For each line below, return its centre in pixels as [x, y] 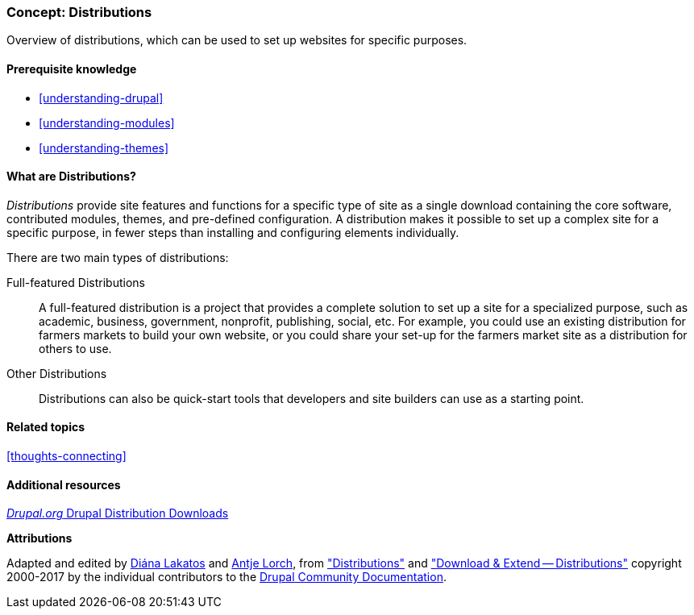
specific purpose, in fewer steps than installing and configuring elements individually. [233, 232]
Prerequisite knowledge [72, 69]
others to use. [75, 348]
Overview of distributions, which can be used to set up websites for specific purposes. [237, 40]
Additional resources [64, 484]
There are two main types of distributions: [118, 257]
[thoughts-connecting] [66, 456]
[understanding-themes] [104, 148]
